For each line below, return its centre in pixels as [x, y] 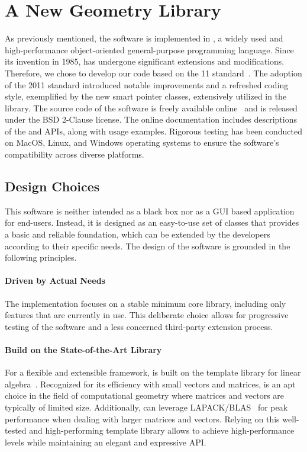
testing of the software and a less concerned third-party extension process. [139, 326]
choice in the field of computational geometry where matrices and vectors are [145, 395]
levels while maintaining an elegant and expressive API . [106, 442]
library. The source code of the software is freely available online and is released [151, 108]
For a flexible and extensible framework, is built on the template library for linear [153, 372]
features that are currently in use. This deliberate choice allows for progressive [147, 315]
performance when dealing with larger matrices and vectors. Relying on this [142, 419]
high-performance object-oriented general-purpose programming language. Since [149, 49]
